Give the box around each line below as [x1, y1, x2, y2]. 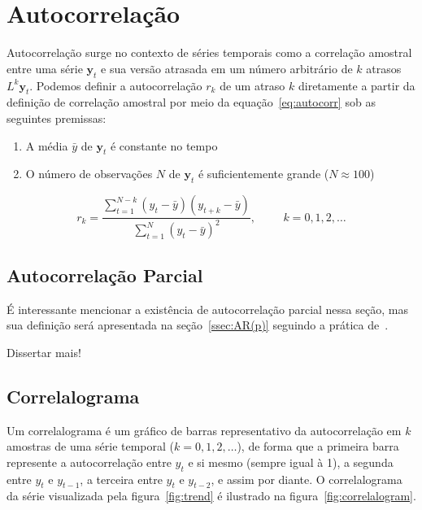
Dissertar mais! [7, 343, 81, 360]
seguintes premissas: [7, 109, 107, 126]
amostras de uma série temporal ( [7, 438, 175, 455]
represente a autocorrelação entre [7, 453, 172, 470]
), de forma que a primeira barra [237, 438, 399, 455]
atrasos [366, 59, 402, 76]
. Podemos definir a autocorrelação [29, 76, 202, 94]
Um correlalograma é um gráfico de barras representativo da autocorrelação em [7, 421, 402, 438]
